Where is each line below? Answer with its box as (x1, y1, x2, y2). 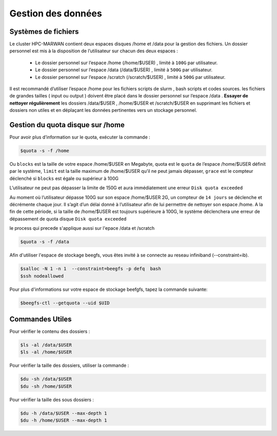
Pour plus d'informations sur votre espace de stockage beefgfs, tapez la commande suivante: (9, 286, 208, 292)
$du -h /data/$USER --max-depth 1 (20, 410, 107, 416)
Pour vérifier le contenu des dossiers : (9, 328, 90, 334)
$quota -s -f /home (20, 148, 69, 154)
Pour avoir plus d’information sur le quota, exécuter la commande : (9, 134, 151, 141)
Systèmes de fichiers (9, 27, 79, 36)
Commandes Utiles (9, 314, 72, 323)
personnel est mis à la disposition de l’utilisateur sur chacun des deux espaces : (9, 48, 178, 54)
